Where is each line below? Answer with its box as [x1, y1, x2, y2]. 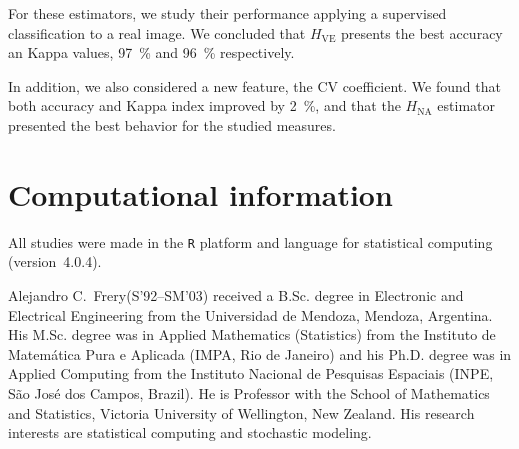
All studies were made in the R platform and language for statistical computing [8, 231, 493, 252]
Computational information [8, 173, 393, 214]
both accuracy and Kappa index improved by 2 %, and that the [8, 95, 401, 116]
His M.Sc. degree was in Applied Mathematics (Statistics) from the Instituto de [8, 324, 496, 345]
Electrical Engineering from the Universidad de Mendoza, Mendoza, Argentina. [8, 304, 493, 325]
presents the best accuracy [341, 22, 503, 43]
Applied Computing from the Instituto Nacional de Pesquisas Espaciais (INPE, [8, 363, 494, 384]
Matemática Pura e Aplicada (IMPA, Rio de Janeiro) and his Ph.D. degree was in [8, 343, 512, 364]
